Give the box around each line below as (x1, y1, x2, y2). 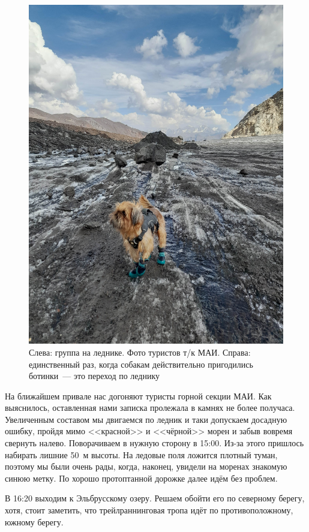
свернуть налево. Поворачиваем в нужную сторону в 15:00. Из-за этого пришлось (5, 437, 304, 449)
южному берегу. (5, 515, 64, 528)
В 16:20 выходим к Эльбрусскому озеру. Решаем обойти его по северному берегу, (5, 492, 305, 504)
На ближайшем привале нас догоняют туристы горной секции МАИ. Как (5, 389, 272, 402)
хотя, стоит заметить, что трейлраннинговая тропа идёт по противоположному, (5, 504, 293, 516)
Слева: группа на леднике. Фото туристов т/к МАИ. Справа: (29, 345, 251, 358)
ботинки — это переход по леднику (29, 369, 160, 382)
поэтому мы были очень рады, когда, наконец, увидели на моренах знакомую (5, 460, 287, 473)
